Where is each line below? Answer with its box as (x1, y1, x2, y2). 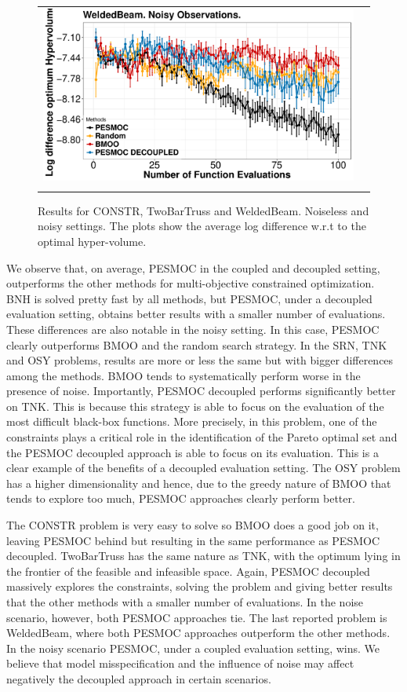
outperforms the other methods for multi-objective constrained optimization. (6, 275, 375, 291)
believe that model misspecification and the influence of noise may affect (6, 655, 354, 672)
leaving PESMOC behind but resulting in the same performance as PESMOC (6, 532, 380, 548)
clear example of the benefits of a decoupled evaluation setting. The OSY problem (6, 460, 401, 476)
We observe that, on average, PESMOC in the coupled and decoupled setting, (6, 259, 380, 276)
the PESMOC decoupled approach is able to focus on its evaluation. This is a (6, 444, 379, 460)
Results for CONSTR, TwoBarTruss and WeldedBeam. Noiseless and (38, 202, 369, 218)
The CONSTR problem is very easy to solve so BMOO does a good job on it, (6, 517, 379, 533)
